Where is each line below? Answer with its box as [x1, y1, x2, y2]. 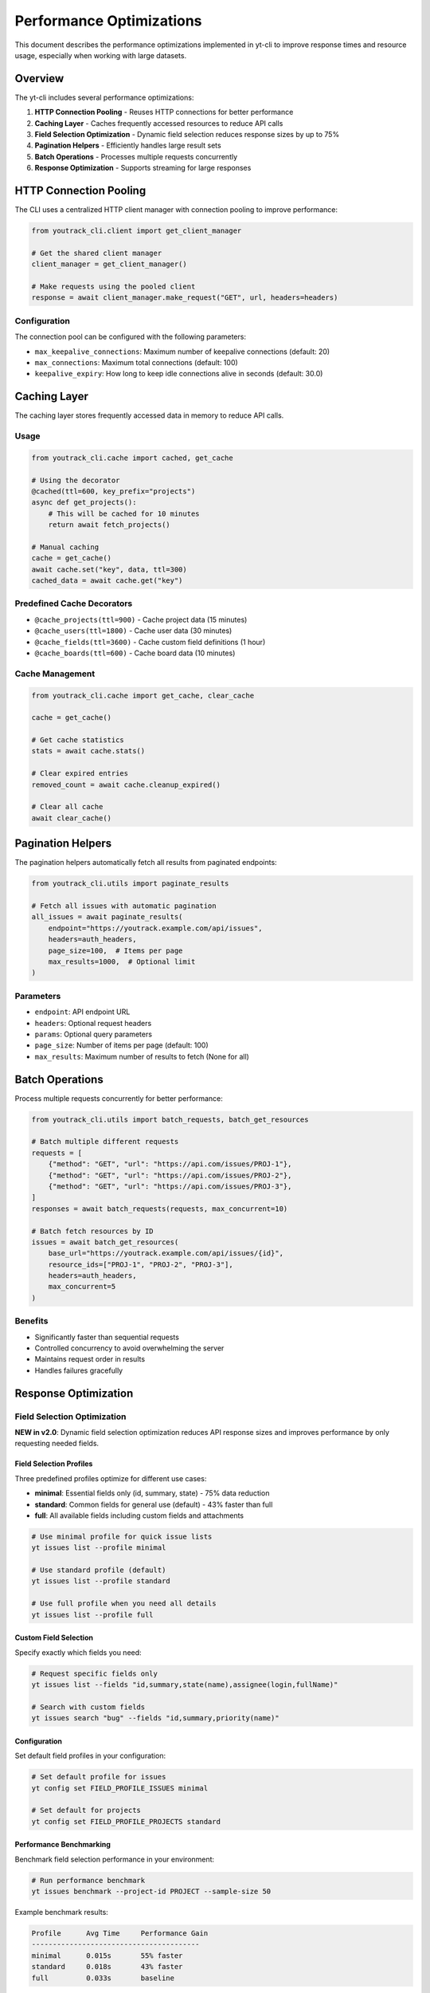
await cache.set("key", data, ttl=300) [31, 564, 187, 574]
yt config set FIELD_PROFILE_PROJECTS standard [31, 1817, 221, 1826]
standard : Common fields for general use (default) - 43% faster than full [34, 1500, 273, 1509]
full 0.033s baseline [31, 1973, 175, 1983]
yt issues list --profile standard [31, 1577, 170, 1586]
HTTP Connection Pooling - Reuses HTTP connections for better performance [34, 108, 294, 117]
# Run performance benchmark [31, 1876, 146, 1885]
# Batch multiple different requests [31, 1137, 179, 1146]
